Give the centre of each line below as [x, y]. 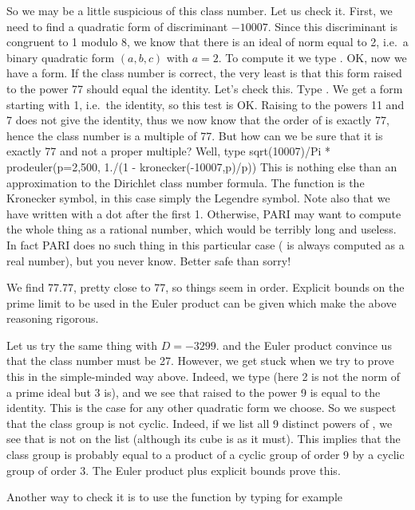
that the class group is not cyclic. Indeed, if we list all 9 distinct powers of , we [200, 423]
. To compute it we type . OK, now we [312, 57]
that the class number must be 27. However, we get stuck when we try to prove [200, 361]
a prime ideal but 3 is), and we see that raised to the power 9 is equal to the [194, 392]
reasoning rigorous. [53, 318]
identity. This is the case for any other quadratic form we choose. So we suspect [202, 408]
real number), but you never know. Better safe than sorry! [149, 260]
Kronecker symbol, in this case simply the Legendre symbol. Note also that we [198, 198]
